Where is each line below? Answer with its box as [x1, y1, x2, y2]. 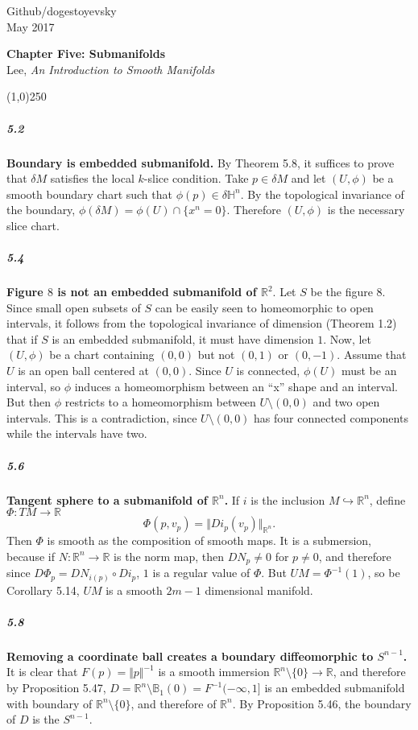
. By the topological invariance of [240, 185, 404, 202]
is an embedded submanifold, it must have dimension [52, 330, 314, 347]
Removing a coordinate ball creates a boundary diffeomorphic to [6, 647, 374, 664]
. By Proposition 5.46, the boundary [232, 695, 412, 711]
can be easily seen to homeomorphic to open [155, 299, 374, 316]
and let [291, 170, 326, 187]
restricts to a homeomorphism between [64, 394, 256, 410]
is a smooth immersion [158, 663, 270, 680]
